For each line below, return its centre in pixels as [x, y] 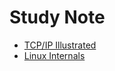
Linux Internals [54, 55]
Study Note [57, 17]
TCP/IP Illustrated [60, 45]
